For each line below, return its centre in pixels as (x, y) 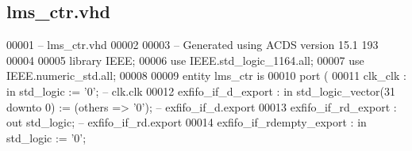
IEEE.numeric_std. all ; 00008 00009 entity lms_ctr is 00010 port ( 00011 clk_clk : (206, 75)
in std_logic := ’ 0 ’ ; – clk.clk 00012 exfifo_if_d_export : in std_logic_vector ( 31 (201, 91)
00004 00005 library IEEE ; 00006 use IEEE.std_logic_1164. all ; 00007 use (185, 60)
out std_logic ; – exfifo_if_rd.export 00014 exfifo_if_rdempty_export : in (187, 122)
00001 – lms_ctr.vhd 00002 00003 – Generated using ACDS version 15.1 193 (193, 45)
